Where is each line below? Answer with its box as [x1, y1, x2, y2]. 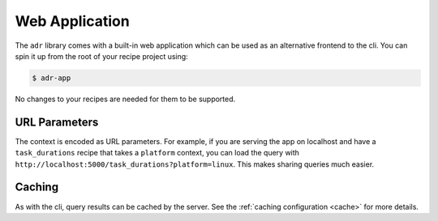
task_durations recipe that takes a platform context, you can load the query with [15, 148, 300, 158]
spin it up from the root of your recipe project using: [15, 51, 188, 61]
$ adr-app [32, 73, 71, 83]
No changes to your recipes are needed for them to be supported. [15, 94, 236, 104]
